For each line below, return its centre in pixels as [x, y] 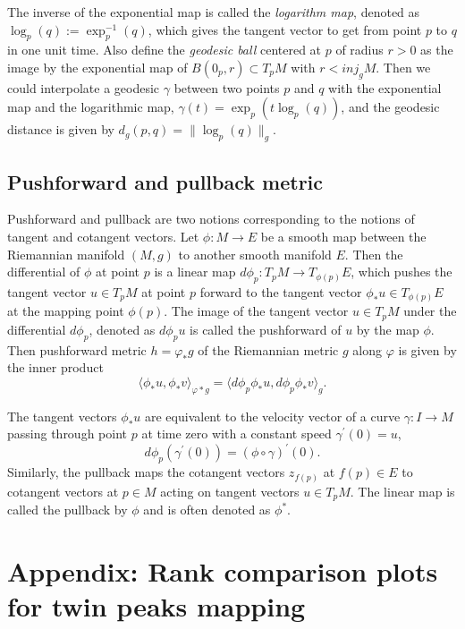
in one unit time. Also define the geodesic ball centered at [165, 50]
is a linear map [195, 272]
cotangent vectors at [63, 491]
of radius [359, 50]
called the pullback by [68, 510]
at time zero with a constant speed [237, 433]
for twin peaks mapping [156, 606]
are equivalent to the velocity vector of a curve [272, 416]
